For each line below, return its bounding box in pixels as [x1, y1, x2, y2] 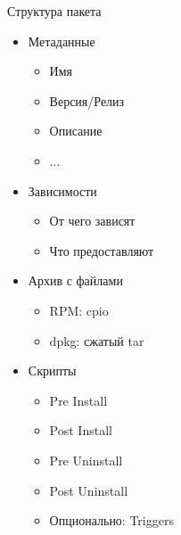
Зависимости [28, 181, 97, 200]
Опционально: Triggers [49, 511, 174, 530]
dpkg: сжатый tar [49, 331, 144, 350]
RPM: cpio [49, 300, 109, 319]
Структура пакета [7, 2, 102, 20]
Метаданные [28, 31, 95, 50]
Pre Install [49, 391, 108, 409]
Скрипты [28, 361, 77, 380]
